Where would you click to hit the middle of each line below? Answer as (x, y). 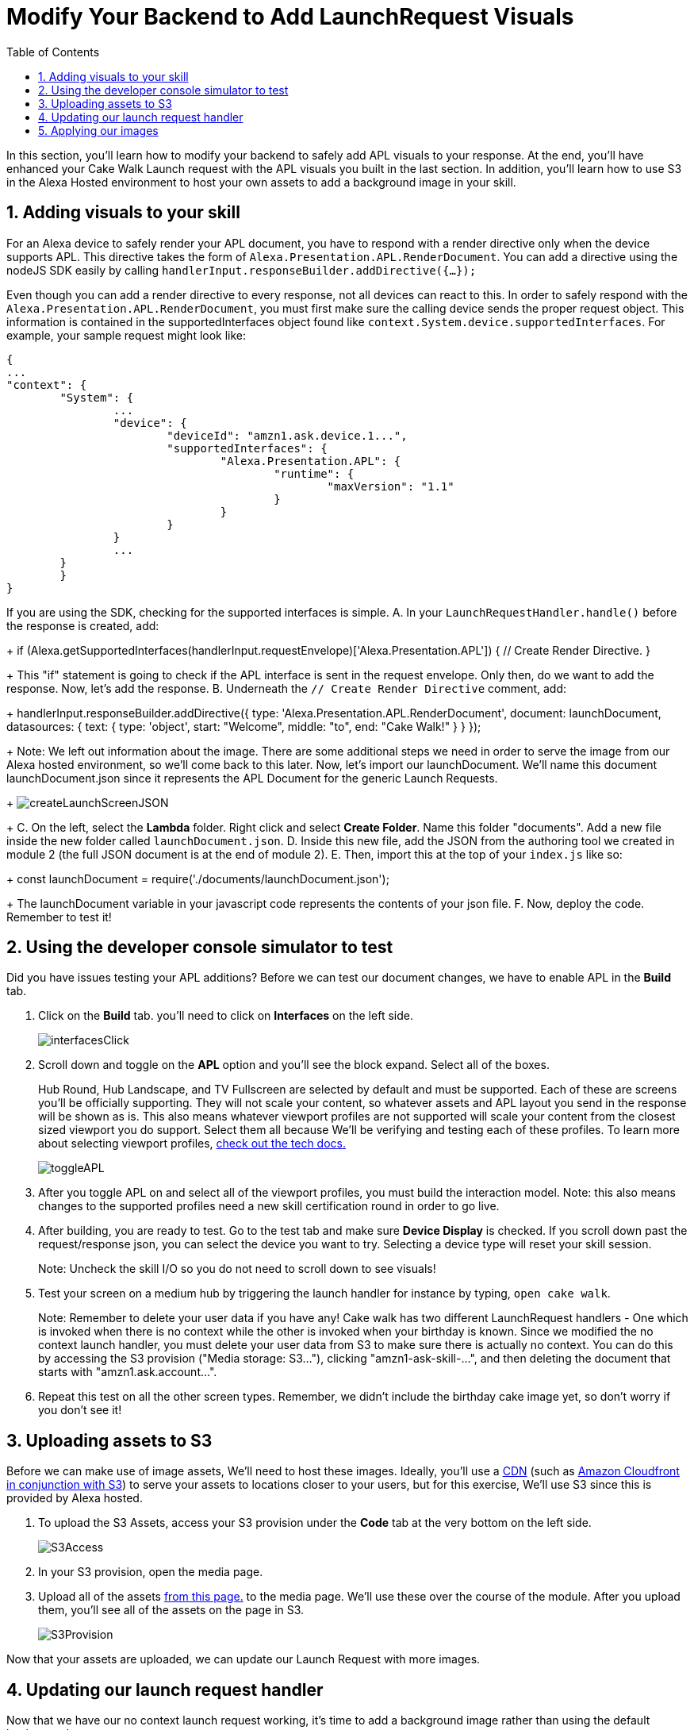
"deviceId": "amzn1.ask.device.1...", (287, 435)
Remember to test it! (59, 917)
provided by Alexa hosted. (75, 1498)
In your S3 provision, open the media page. (151, 1572)
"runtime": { (314, 473)
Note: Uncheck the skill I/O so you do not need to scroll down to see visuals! (237, 1269)
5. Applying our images (98, 130)
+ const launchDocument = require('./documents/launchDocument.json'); (198, 878)
